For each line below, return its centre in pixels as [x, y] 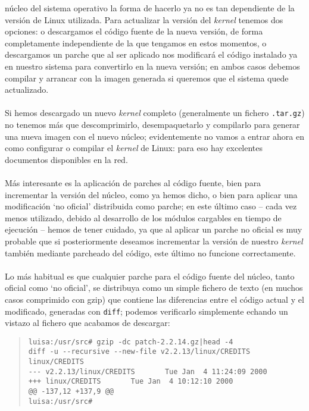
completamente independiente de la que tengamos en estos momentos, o [136, 43]
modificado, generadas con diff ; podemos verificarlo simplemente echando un [146, 311]
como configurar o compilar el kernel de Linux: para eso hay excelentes [134, 148]
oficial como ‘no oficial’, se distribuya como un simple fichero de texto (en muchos [154, 288]
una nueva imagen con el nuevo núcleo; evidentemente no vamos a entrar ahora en [154, 136]
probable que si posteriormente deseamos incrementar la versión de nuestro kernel [154, 241]
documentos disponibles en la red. [66, 159]
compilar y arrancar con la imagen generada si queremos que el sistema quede [147, 78]
